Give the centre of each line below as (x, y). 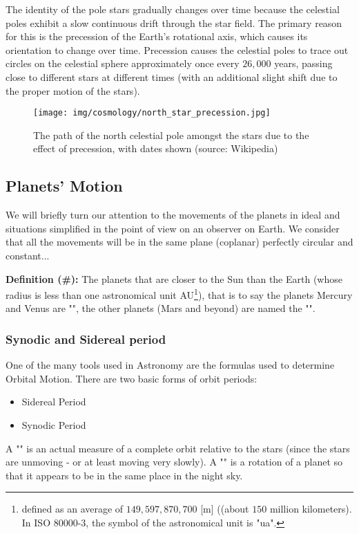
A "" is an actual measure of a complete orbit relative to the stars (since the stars (178, 448)
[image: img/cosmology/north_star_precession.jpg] (152, 113)
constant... (28, 255)
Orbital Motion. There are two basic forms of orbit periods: (132, 378)
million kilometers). (311, 509)
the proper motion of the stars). (73, 90)
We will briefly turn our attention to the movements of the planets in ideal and (173, 215)
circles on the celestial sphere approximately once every (123, 63)
